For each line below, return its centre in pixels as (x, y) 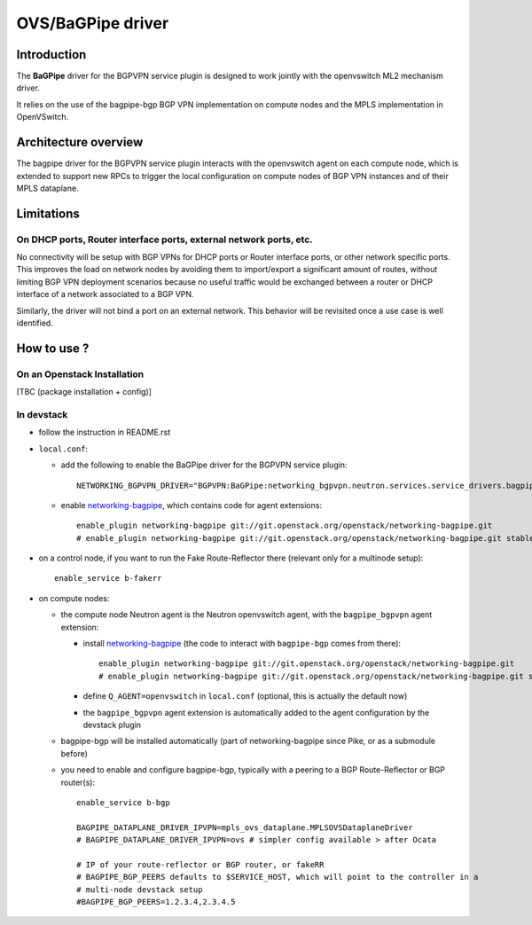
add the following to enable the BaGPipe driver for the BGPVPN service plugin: (204, 465)
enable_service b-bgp (123, 802)
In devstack (42, 414)
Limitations (48, 213)
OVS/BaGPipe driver (93, 23)
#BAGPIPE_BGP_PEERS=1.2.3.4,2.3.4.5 (156, 902)
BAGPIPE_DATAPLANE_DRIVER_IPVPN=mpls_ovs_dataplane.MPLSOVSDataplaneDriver (245, 827)
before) (74, 753)
